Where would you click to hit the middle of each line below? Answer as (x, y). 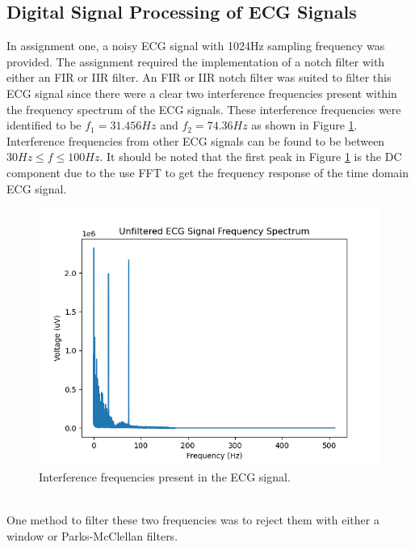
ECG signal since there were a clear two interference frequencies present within (202, 93)
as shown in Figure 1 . (304, 125)
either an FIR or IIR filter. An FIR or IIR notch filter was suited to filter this (199, 77)
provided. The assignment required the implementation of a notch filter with (196, 61)
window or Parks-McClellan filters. (92, 535)
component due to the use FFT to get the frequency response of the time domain (208, 172)
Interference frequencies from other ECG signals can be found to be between (196, 140)
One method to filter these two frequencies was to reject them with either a (193, 519)
